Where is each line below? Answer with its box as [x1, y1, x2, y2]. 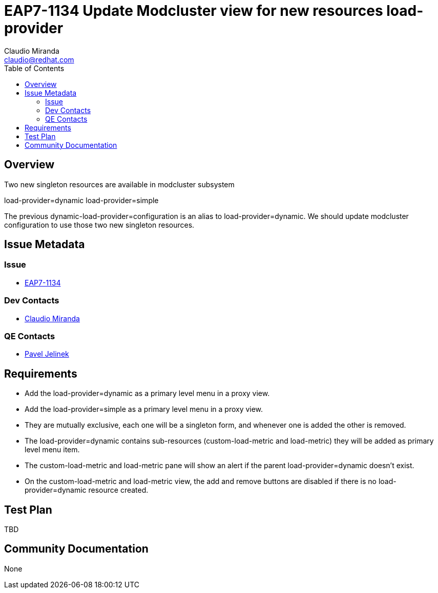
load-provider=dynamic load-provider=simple [4, 195, 159, 205]
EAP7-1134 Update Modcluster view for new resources [4, 2, 383, 19]
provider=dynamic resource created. [25, 486, 149, 495]
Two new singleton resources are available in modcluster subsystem [4, 180, 235, 189]
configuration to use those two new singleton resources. [4, 220, 195, 229]
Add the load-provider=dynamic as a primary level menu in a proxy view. [25, 389, 270, 398]
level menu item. [25, 445, 80, 454]
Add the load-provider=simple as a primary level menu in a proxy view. [25, 405, 263, 414]
